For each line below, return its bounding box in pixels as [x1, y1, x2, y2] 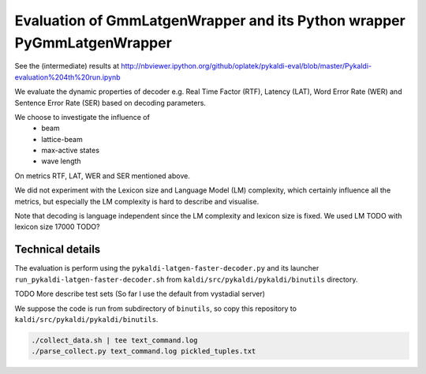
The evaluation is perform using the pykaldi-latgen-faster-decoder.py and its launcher [14, 264, 319, 273]
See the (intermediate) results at [14, 62, 120, 71]
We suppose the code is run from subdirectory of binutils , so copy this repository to [14, 304, 297, 313]
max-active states [41, 146, 100, 155]
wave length [41, 156, 82, 166]
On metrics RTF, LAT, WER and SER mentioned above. [14, 170, 191, 181]
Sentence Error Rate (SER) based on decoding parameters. [14, 98, 207, 107]
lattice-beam [41, 134, 83, 144]
